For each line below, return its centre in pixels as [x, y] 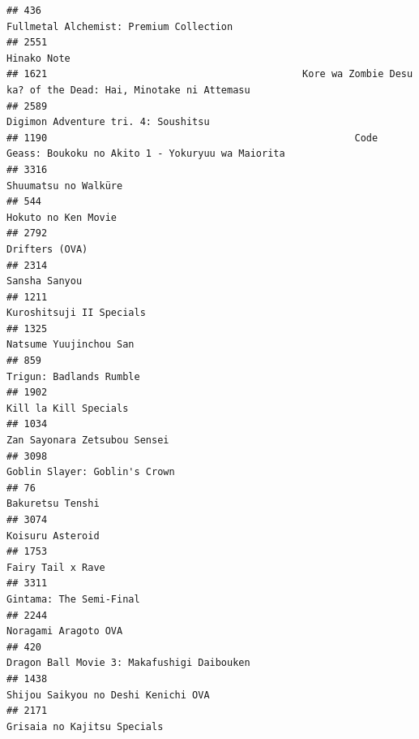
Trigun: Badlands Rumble [73, 376]
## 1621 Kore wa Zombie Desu [210, 74]
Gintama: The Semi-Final [73, 599]
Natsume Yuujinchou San [71, 345]
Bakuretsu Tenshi [53, 504]
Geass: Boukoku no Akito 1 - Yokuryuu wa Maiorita [146, 154]
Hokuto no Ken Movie [62, 217]
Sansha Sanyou [45, 281]
